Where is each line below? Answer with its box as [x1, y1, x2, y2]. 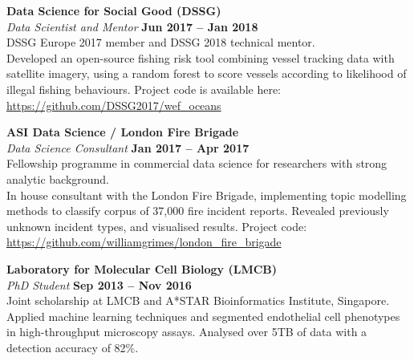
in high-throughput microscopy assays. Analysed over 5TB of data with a [6, 323, 367, 340]
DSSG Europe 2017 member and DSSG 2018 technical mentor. [6, 34, 315, 51]
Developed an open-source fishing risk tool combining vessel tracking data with [6, 49, 395, 66]
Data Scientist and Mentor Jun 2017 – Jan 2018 [6, 18, 258, 34]
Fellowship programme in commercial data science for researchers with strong [6, 155, 388, 172]
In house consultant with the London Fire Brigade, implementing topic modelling [6, 186, 407, 203]
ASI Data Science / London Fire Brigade [6, 124, 239, 140]
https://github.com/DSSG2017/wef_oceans [6, 96, 221, 113]
